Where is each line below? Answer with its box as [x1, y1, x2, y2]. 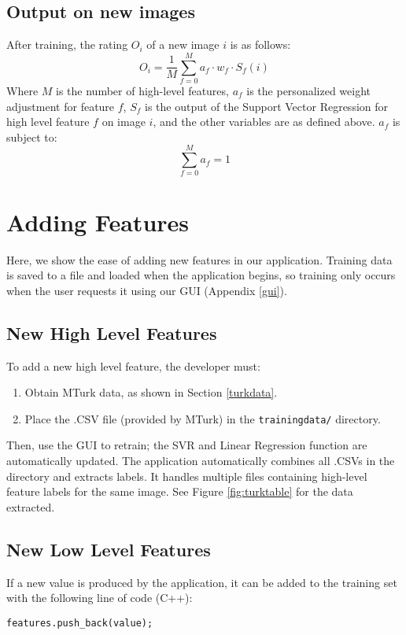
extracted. [6, 498, 55, 515]
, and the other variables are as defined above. [153, 113, 375, 130]
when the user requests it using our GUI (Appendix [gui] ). [6, 282, 287, 298]
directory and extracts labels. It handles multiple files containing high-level [6, 467, 367, 484]
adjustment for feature [6, 98, 115, 114]
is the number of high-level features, [56, 82, 229, 98]
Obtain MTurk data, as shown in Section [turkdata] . [24, 384, 278, 401]
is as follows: [230, 36, 291, 53]
